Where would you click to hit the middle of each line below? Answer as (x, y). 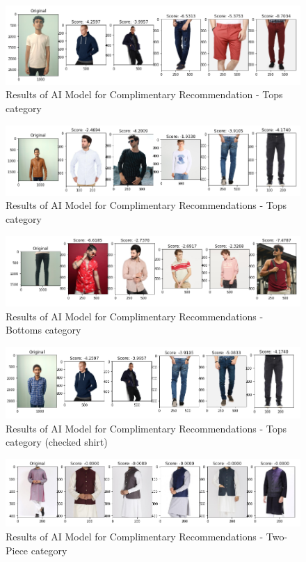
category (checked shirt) (57, 442)
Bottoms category (43, 330)
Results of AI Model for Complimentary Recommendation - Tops (144, 94)
